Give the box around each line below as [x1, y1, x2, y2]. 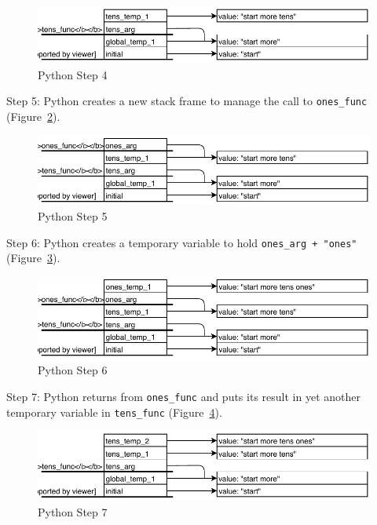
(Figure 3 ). [6, 250, 60, 266]
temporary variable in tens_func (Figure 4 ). [6, 403, 222, 420]
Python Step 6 [38, 362, 108, 378]
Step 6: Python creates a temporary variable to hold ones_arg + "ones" [6, 234, 357, 250]
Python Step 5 [38, 208, 108, 224]
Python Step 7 [38, 503, 108, 520]
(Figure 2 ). [6, 108, 60, 124]
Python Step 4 [38, 66, 108, 82]
